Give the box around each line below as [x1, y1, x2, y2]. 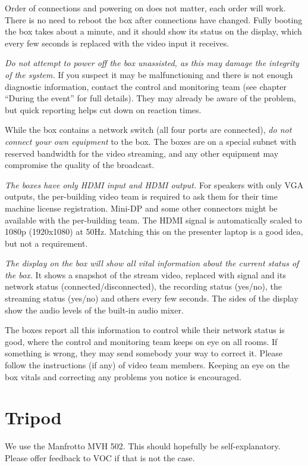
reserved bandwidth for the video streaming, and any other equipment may [5, 147, 279, 159]
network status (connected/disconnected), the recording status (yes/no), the [5, 280, 282, 293]
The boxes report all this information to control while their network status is [5, 324, 285, 336]
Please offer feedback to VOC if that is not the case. [5, 451, 195, 464]
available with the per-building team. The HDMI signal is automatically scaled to [5, 213, 302, 226]
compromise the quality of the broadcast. [5, 159, 155, 171]
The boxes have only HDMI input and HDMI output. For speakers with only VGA [5, 178, 304, 191]
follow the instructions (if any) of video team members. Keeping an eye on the [5, 359, 290, 371]
